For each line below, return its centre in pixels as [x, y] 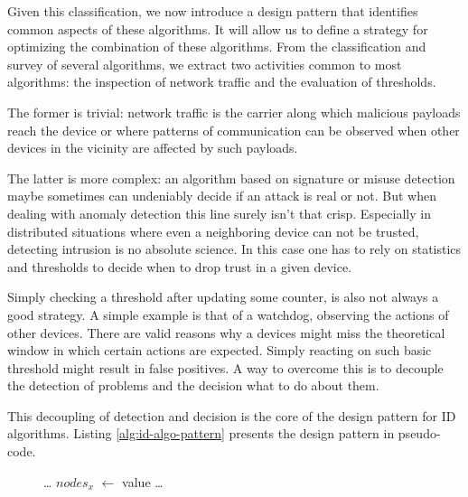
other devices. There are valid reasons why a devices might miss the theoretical [226, 332]
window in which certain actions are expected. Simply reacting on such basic [220, 350]
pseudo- [419, 433]
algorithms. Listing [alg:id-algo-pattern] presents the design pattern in [201, 433]
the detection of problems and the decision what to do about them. [193, 385]
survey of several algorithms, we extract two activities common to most [205, 64]
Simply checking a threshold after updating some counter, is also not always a [223, 297]
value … [143, 481]
